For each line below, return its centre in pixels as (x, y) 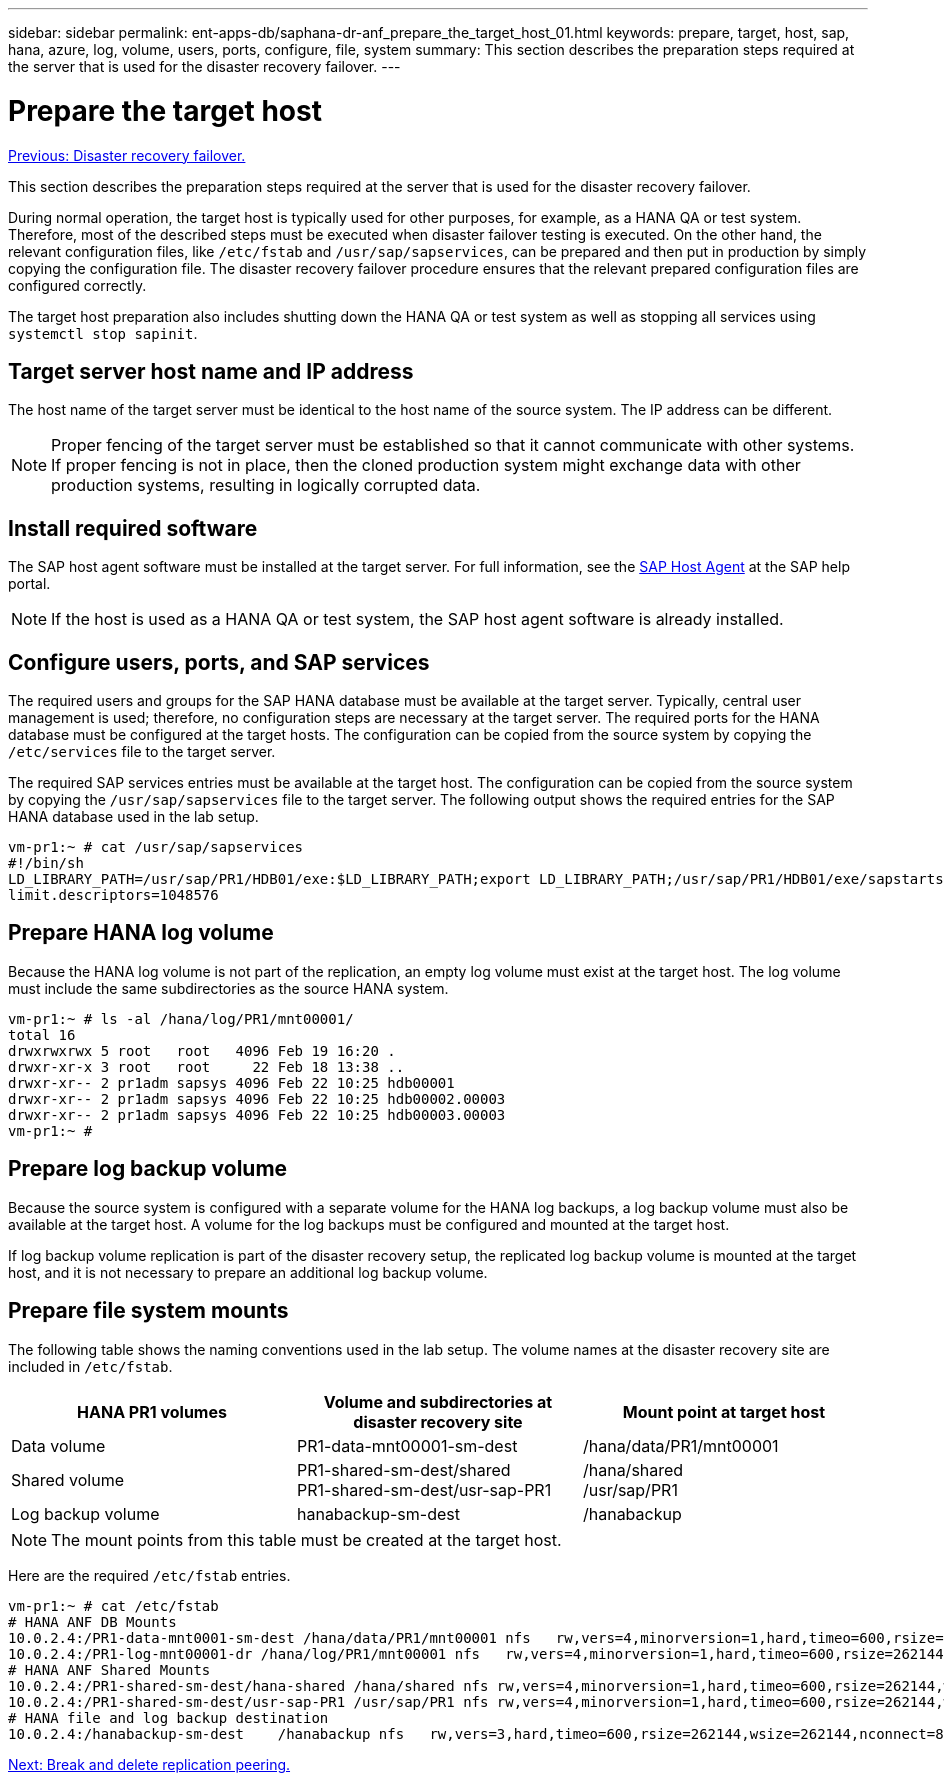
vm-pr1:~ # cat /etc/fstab (113, 1605)
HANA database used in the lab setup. (133, 817)
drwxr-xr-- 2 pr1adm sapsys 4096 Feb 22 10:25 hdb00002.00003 (257, 1098)
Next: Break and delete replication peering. (149, 1764)
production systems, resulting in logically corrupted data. (266, 485)
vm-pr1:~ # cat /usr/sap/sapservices (156, 847)
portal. (29, 584)
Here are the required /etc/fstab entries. (149, 1575)
